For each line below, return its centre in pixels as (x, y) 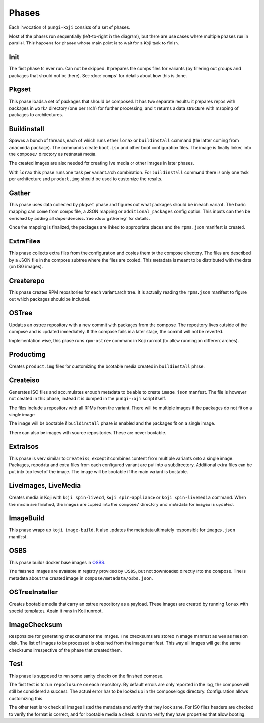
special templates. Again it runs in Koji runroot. (56, 611)
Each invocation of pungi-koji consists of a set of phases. (70, 27)
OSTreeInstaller (33, 592)
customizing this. (26, 698)
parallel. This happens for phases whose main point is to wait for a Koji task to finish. (94, 43)
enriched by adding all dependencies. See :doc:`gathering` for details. (79, 218)
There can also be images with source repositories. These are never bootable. (88, 432)
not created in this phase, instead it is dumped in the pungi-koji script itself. (88, 399)
